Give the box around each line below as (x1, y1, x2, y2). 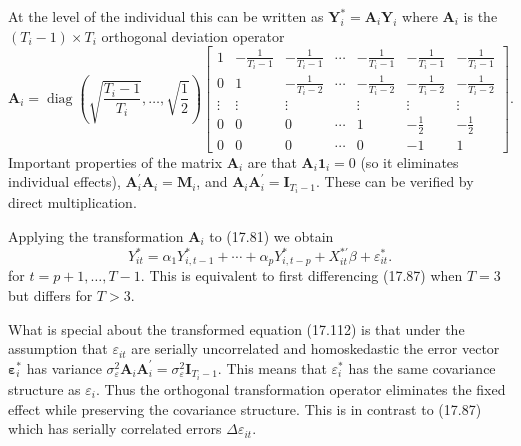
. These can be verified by (316, 171, 474, 192)
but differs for (8, 285, 93, 306)
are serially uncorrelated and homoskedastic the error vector (131, 338, 500, 359)
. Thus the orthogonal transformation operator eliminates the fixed (95, 378, 506, 399)
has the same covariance (348, 357, 496, 378)
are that (247, 151, 297, 172)
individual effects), (8, 171, 121, 192)
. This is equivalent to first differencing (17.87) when (140, 265, 463, 286)
